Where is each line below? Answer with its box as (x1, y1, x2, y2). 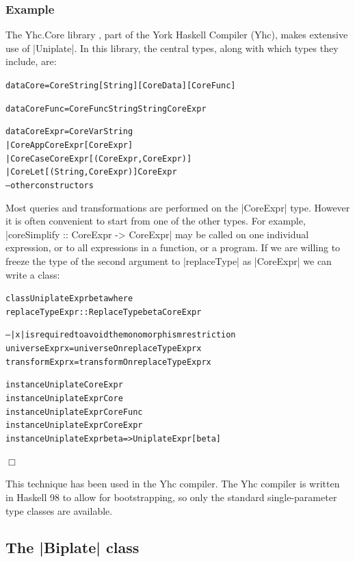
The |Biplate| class (5, 537, 140, 558)
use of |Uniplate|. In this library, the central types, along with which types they (5, 40, 339, 55)
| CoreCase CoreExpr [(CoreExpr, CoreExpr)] (5, 153, 192, 164)
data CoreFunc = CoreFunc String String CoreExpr (5, 103, 207, 114)
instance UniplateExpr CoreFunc (5, 407, 143, 417)
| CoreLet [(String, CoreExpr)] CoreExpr (5, 167, 177, 177)
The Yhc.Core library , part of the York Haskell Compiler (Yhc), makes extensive (5, 27, 348, 42)
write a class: (5, 267, 60, 281)
